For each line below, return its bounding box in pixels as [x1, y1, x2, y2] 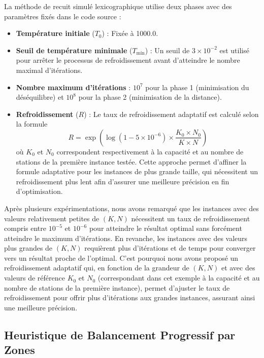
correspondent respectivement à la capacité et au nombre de [56, 146, 244, 156]
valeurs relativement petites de [4, 213, 100, 223]
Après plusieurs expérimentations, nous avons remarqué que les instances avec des [4, 203, 259, 213]
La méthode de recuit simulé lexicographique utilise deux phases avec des [4, 1, 232, 11]
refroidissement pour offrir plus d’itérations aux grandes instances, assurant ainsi [4, 292, 255, 303]
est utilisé [219, 45, 249, 55]
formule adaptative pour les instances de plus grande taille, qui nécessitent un [16, 166, 258, 177]
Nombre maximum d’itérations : [16, 82, 131, 92]
